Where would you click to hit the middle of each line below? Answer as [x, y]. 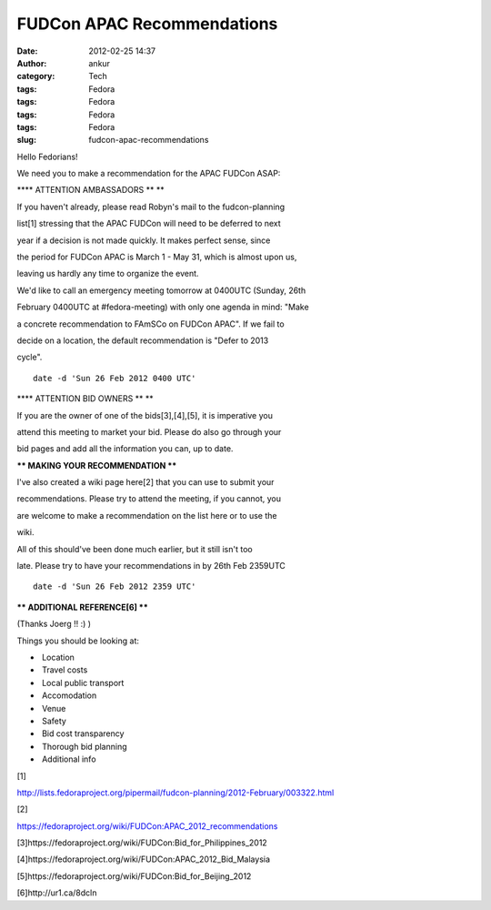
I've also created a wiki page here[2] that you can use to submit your [145, 482]
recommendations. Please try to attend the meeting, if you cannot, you [149, 499]
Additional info [69, 759]
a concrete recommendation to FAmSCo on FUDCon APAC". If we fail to [151, 324]
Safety [54, 721]
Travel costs [65, 670]
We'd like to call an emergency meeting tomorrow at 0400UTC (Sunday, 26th [161, 290]
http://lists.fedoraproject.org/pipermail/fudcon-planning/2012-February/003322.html [175, 793]
